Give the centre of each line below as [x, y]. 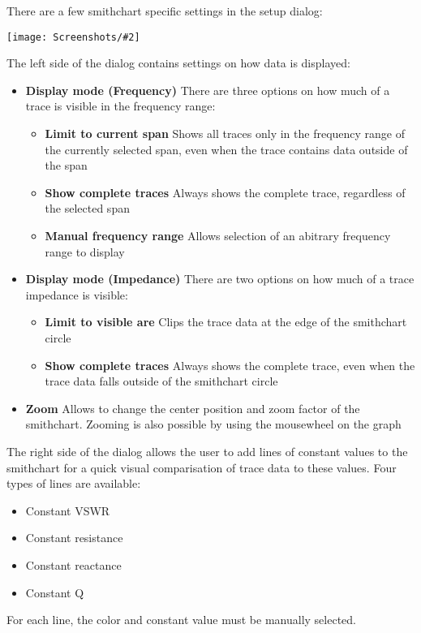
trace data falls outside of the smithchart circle [161, 381]
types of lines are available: [74, 483]
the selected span [87, 208]
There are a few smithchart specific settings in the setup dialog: [165, 11]
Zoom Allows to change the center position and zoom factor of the [193, 408]
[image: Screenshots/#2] [73, 37]
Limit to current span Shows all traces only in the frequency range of [225, 133]
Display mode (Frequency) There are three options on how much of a [208, 90]
